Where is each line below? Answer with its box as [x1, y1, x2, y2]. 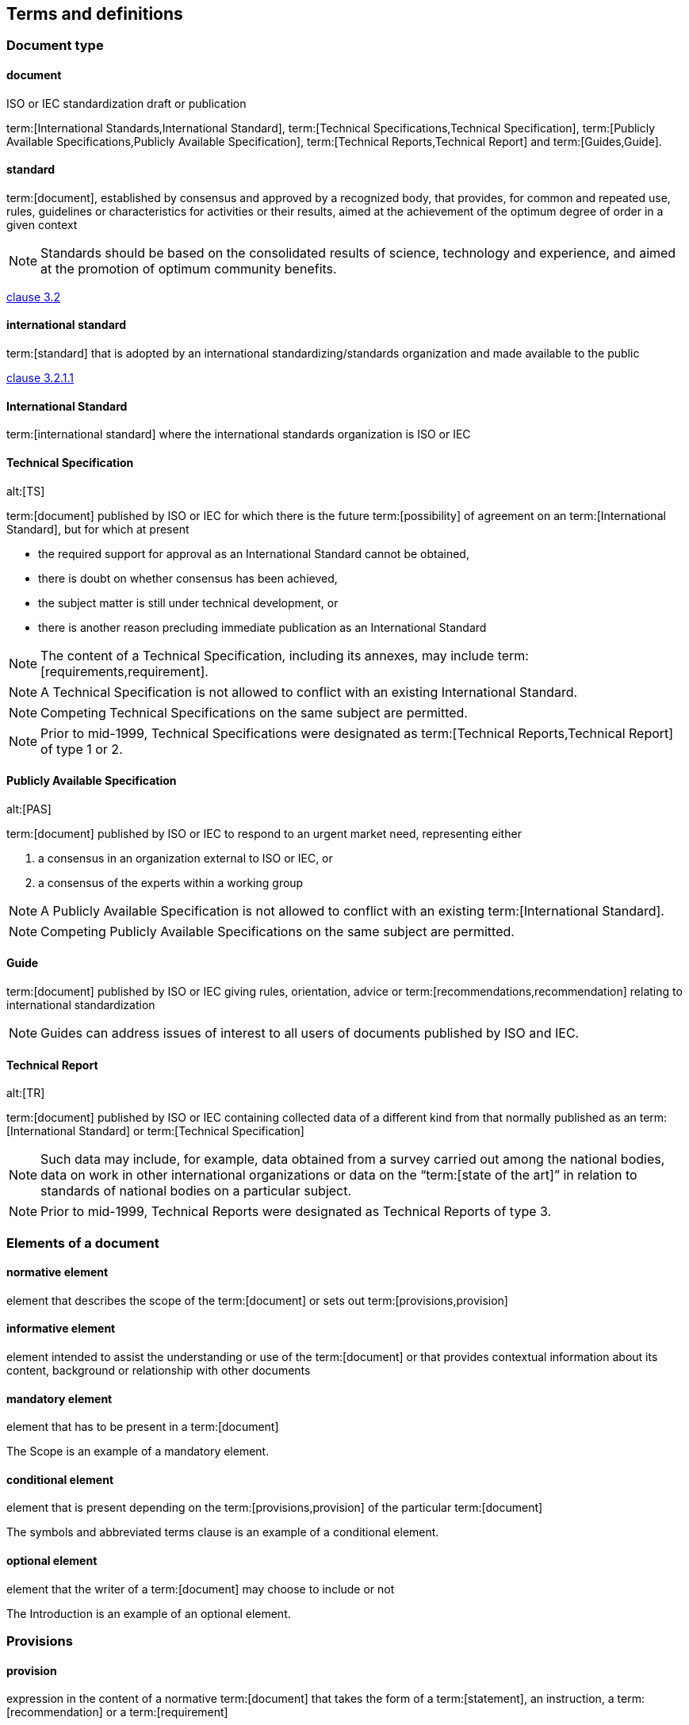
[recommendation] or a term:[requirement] [6, 1705, 228, 1719]
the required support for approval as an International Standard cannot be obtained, [38, 546, 469, 560]
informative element [6, 1321, 116, 1336]
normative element [6, 1265, 109, 1279]
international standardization [6, 997, 155, 1012]
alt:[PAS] [6, 801, 52, 816]
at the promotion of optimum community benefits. [40, 260, 337, 277]
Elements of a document [6, 1234, 159, 1251]
